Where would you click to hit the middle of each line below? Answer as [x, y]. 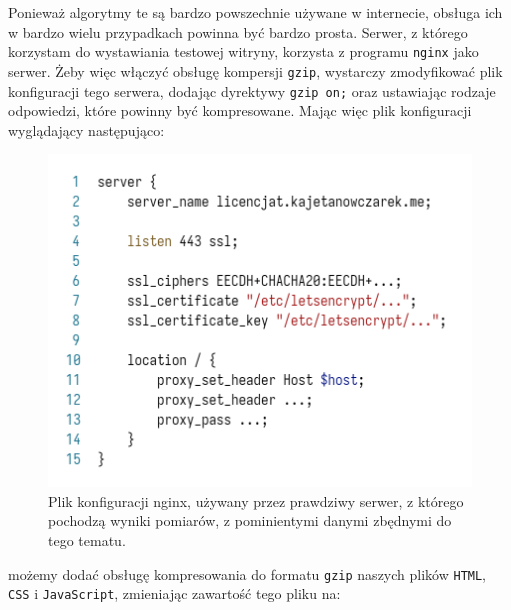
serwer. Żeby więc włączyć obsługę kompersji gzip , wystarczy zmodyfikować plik [255, 70]
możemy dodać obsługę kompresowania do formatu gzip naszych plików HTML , [247, 573]
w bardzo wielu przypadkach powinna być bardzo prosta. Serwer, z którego [238, 31]
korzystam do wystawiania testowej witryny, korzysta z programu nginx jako [243, 51]
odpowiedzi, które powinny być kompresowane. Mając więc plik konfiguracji [240, 110]
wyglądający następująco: [86, 129]
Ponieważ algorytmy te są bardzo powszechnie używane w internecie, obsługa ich [255, 12]
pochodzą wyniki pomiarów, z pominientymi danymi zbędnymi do [250, 520]
